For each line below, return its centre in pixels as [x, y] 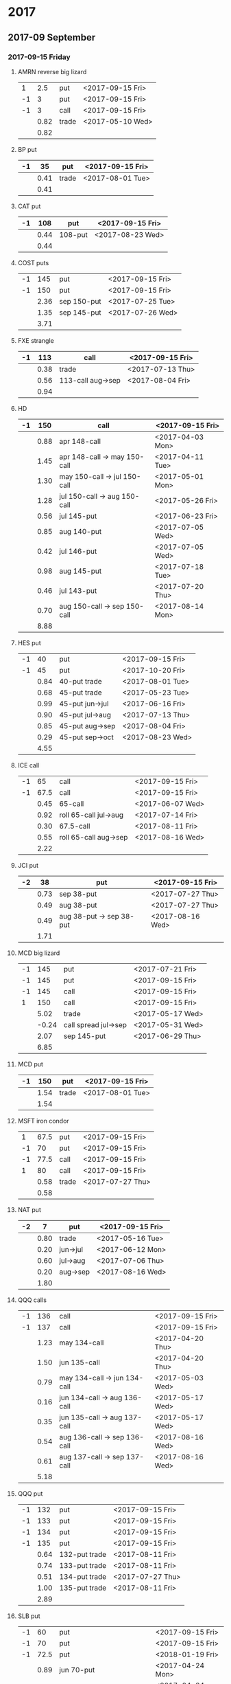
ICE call [28, 765]
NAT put [29, 1209]
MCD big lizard [39, 953]
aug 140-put [80, 531]
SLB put [29, 1616]
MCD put [31, 1064]
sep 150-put [80, 301]
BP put [27, 149]
